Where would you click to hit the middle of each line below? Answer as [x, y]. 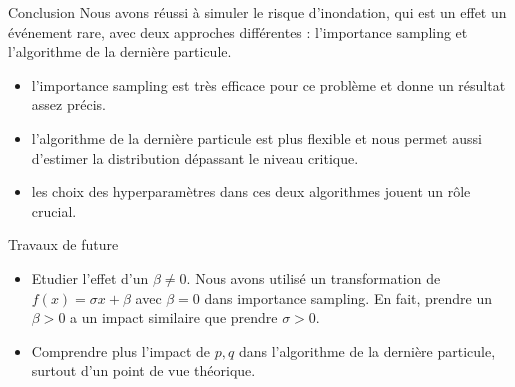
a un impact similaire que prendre [174, 317]
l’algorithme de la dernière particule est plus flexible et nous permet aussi [256, 137]
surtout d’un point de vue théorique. [143, 370]
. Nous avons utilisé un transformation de [313, 277]
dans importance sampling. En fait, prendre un [348, 297]
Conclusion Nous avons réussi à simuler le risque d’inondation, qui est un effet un [257, 12]
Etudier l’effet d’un [90, 277]
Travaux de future [63, 244]
